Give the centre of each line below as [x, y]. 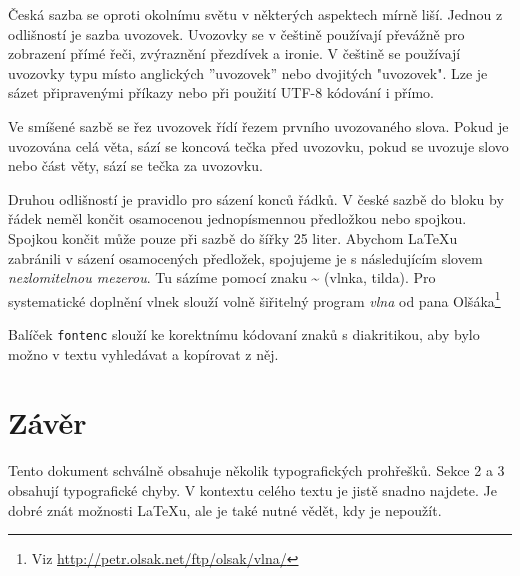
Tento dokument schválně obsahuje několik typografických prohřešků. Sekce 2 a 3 [256, 470]
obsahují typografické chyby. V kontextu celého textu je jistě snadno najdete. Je [252, 489]
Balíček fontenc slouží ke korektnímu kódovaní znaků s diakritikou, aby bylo [244, 333]
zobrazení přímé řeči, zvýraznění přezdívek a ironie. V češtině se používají [234, 53]
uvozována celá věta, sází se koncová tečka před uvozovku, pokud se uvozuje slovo [258, 145]
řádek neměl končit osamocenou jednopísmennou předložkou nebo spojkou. [237, 218]
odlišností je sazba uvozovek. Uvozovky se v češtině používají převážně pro [236, 33]
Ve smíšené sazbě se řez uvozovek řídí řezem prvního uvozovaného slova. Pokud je [258, 125]
